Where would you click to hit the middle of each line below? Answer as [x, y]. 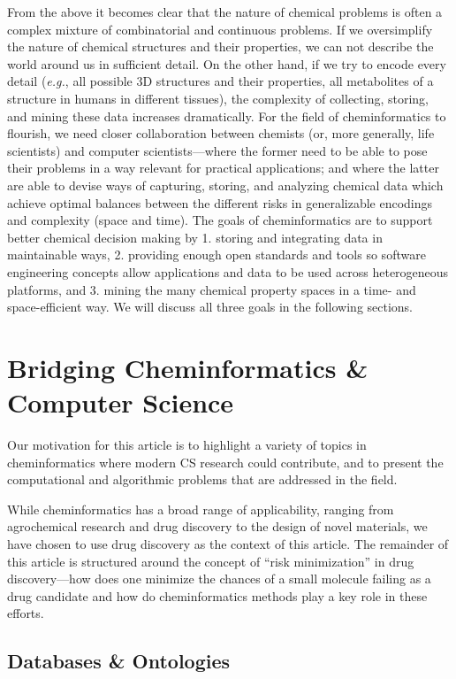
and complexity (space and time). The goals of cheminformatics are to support [220, 220]
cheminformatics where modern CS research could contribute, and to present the [225, 462]
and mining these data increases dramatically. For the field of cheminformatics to [227, 116]
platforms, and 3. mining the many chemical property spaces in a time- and [212, 289]
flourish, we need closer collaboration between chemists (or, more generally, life [221, 133]
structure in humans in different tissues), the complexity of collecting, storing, [218, 98]
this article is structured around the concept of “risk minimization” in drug [211, 561]
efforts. [26, 613]
